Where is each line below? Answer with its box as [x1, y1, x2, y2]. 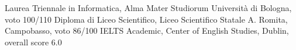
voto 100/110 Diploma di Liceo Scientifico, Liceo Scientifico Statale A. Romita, [5, 13, 288, 25]
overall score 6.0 [5, 35, 62, 48]
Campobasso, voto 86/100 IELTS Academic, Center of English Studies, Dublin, [5, 24, 289, 37]
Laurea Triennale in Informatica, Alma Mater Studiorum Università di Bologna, [5, 2, 292, 13]
